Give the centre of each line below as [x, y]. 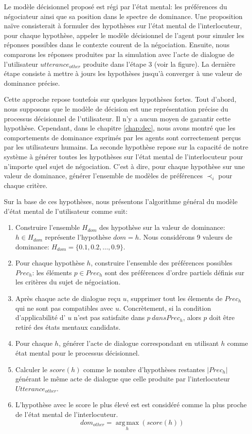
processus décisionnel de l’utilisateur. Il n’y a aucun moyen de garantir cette [117, 118]
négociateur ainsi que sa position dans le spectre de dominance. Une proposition [123, 16]
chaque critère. [26, 185]
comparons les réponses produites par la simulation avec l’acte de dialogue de [119, 54]
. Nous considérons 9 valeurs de [186, 237]
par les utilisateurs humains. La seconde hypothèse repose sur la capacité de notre [126, 147]
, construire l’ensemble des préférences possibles [162, 263]
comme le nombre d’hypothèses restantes [144, 369]
